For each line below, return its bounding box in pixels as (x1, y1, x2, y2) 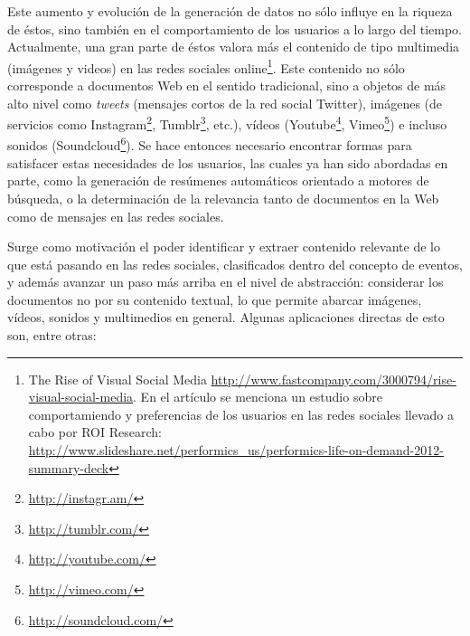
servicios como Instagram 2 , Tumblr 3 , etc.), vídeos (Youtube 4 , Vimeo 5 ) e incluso (7, 112, 447, 133)
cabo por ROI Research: (28, 422, 162, 441)
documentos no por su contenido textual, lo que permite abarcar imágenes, (7, 290, 422, 309)
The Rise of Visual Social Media (28, 369, 207, 388)
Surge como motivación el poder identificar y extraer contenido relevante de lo (7, 237, 440, 256)
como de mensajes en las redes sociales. (7, 206, 224, 225)
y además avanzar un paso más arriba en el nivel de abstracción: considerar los (7, 272, 444, 291)
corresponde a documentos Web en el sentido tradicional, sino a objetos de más (7, 76, 446, 95)
